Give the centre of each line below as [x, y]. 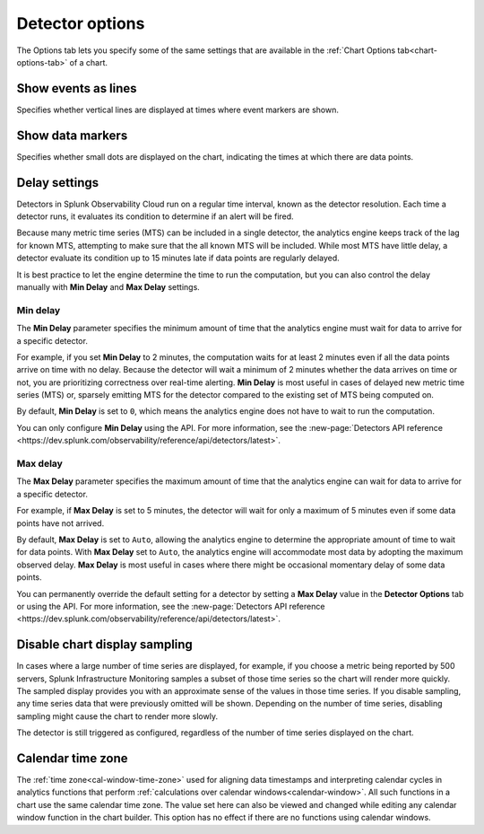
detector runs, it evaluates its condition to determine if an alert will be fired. [156, 216]
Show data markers [72, 135]
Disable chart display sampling [104, 645]
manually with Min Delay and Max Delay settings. [108, 287]
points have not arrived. [60, 523]
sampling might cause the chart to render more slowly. [117, 716]
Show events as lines [77, 88]
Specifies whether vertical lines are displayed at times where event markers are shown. [178, 110]
